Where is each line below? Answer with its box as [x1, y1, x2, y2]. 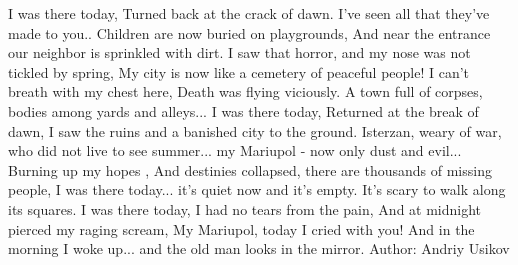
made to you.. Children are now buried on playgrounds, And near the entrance [8, 22, 491, 43]
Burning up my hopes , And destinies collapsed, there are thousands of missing [8, 159, 492, 180]
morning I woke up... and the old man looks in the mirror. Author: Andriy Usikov [8, 238, 510, 259]
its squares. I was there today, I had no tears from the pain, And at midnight [8, 198, 482, 219]
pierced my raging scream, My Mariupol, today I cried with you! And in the [8, 218, 475, 239]
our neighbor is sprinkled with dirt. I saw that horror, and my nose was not [8, 42, 471, 63]
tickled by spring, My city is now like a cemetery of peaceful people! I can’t [8, 61, 470, 82]
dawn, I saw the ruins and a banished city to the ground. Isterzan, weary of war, [8, 120, 502, 141]
